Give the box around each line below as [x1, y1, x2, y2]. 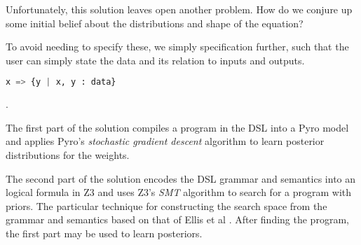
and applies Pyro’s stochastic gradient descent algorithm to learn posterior [6, 134, 325, 148]
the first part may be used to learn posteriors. [6, 226, 203, 240]
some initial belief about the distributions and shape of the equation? [6, 15, 304, 30]
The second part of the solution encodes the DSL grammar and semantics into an [6, 171, 356, 185]
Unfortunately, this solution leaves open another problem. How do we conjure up [6, 2, 353, 16]
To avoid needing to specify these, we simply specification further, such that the [6, 39, 349, 54]
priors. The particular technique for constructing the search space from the [6, 198, 327, 213]
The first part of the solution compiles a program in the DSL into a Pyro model [6, 120, 349, 134]
